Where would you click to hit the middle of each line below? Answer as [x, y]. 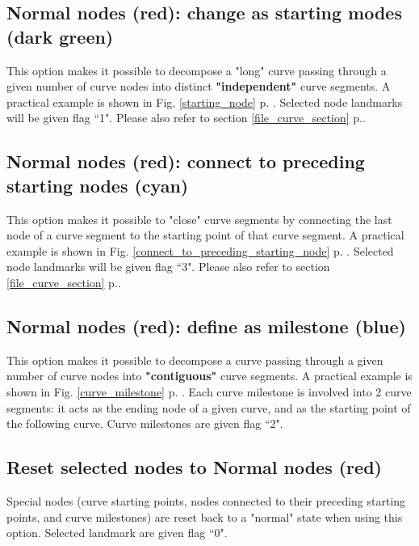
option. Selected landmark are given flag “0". [117, 533]
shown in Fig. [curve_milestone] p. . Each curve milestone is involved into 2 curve [209, 391]
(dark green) [60, 36]
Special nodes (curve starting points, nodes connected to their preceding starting [206, 500]
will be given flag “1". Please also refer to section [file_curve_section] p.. [186, 118]
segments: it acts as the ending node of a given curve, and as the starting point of [209, 407]
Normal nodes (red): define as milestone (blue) [206, 326]
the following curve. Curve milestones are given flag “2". [145, 423]
